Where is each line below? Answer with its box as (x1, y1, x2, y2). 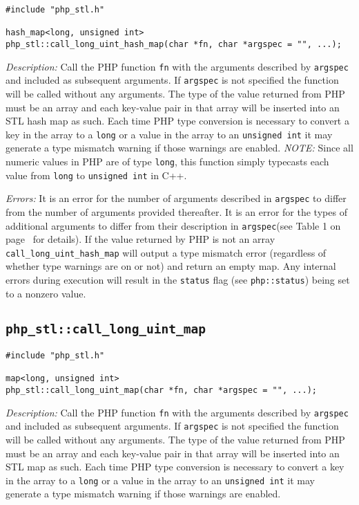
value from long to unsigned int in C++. (6, 167, 187, 182)
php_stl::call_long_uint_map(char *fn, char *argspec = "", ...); (6, 385, 318, 396)
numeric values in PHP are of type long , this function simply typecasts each (6, 154, 329, 168)
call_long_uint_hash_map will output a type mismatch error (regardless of (6, 245, 327, 259)
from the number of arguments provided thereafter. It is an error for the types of (6, 204, 347, 219)
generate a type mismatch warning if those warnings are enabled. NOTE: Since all (6, 140, 353, 155)
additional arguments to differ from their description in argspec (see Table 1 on (6, 218, 341, 232)
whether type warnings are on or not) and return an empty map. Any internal (6, 259, 336, 273)
